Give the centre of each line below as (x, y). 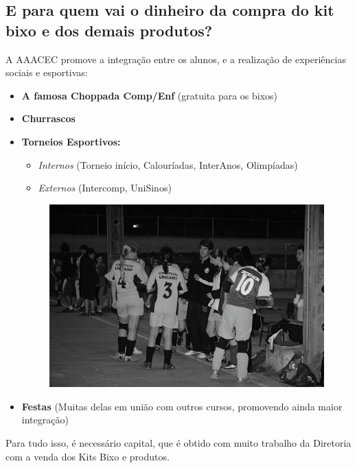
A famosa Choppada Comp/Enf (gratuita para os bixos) (150, 95)
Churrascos (48, 118)
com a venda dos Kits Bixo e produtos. (88, 456)
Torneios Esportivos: (71, 141)
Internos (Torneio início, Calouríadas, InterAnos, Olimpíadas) (168, 164)
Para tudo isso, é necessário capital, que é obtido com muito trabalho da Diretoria (178, 443)
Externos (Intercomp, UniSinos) (105, 188)
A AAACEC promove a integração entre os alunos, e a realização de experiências (176, 59)
